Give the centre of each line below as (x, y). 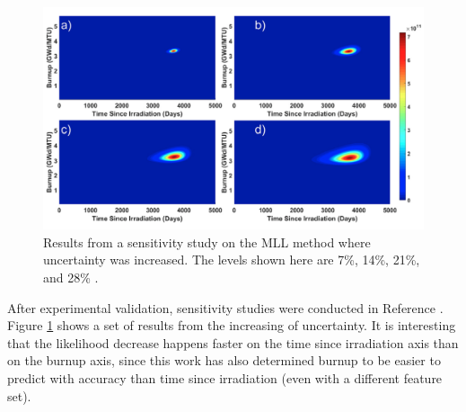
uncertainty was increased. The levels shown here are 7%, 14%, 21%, (232, 260)
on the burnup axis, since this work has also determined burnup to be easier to (224, 360)
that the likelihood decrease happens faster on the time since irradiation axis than (233, 342)
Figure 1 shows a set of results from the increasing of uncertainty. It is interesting (232, 325)
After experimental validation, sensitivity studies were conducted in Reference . (225, 307)
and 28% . (71, 277)
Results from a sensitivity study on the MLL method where (207, 242)
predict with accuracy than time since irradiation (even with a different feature (225, 377)
